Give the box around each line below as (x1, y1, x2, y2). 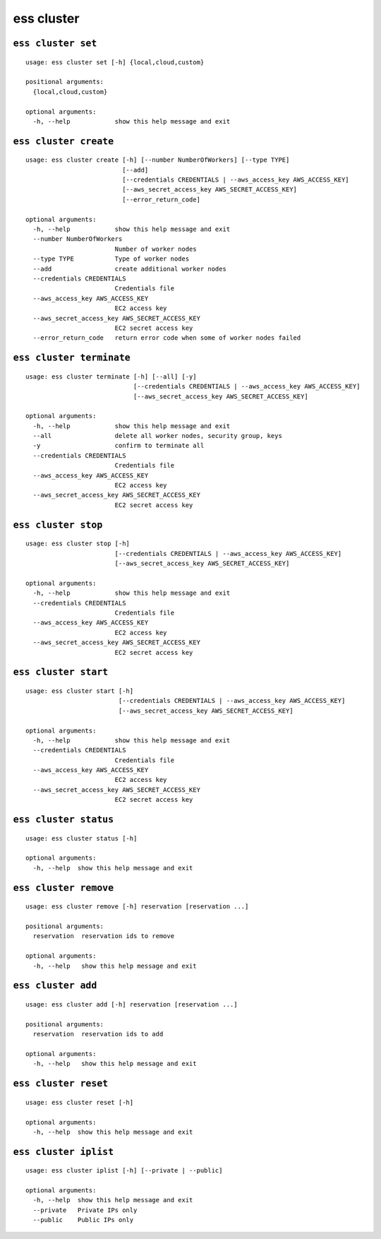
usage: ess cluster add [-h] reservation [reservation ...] (25, 1000, 238, 1008)
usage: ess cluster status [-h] (25, 834, 138, 842)
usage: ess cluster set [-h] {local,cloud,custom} (25, 58, 205, 66)
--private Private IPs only (32, 1206, 138, 1214)
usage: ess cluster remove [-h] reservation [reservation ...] (25, 903, 249, 911)
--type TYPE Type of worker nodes (32, 255, 190, 263)
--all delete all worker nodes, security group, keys (32, 432, 282, 440)
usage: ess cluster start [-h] (25, 687, 134, 695)
